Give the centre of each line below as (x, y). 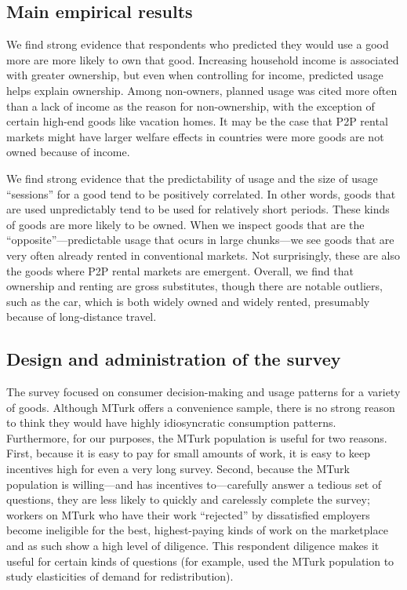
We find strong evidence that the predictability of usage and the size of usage (192, 178)
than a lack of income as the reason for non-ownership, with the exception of (191, 106)
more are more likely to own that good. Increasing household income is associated (203, 59)
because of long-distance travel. (82, 317)
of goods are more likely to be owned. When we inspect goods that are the (185, 224)
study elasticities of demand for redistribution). (120, 576)
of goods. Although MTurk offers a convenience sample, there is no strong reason (201, 407)
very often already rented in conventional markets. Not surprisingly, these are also (203, 255)
